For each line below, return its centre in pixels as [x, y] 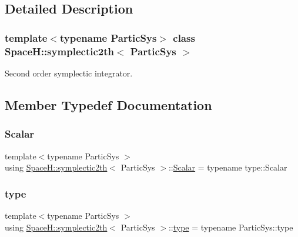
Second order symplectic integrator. [69, 73]
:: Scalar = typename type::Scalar [228, 167]
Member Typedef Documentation [108, 104]
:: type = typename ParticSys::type [231, 227]
